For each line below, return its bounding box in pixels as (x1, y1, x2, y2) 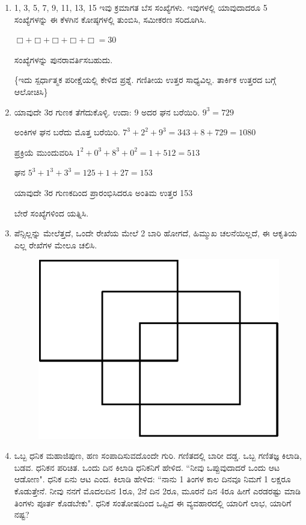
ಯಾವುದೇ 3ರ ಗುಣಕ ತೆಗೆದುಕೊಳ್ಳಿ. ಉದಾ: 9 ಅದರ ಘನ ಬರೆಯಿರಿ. (14, 105, 200, 118)
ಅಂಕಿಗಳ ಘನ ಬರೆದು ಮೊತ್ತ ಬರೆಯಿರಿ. (14, 126, 120, 138)
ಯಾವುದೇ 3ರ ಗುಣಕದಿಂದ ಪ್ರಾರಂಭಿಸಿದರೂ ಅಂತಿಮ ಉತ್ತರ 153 (14, 186, 193, 198)
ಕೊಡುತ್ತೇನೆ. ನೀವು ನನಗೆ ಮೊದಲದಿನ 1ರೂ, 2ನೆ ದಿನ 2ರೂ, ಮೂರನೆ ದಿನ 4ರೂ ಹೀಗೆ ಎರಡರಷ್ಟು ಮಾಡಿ (14, 484, 301, 497)
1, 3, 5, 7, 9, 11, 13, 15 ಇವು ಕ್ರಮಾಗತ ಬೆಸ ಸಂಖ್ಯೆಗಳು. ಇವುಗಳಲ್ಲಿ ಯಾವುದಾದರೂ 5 (14, 1, 268, 13)
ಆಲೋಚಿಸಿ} (14, 85, 48, 97)
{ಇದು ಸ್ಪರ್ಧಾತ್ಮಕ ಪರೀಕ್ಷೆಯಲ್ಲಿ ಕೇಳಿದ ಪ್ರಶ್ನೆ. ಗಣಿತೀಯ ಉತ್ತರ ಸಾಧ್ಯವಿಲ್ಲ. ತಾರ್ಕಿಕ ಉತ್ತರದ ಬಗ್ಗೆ (14, 73, 276, 86)
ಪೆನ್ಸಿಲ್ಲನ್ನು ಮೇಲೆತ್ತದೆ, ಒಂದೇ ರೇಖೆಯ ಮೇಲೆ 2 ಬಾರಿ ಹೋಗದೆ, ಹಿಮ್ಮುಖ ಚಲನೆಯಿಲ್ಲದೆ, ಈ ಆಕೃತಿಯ (14, 227, 297, 239)
